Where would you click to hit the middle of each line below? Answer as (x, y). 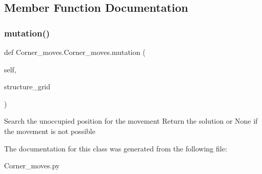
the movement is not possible (50, 131)
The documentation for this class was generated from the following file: (116, 148)
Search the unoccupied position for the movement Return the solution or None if (131, 121)
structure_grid (27, 86)
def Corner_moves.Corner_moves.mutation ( (75, 52)
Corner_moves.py (32, 166)
